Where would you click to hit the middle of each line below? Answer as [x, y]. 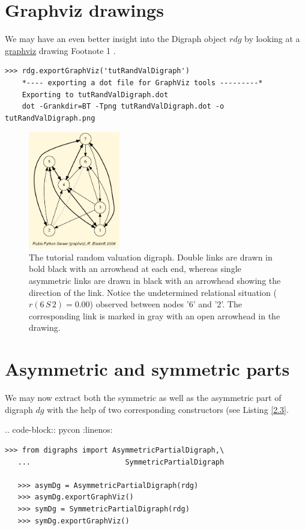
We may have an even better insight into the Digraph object [116, 39]
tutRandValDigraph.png [50, 118]
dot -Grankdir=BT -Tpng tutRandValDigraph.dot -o [123, 107]
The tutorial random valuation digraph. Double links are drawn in [151, 257]
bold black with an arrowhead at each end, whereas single [135, 269]
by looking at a [272, 39]
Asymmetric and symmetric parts [147, 369]
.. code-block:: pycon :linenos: [59, 429]
